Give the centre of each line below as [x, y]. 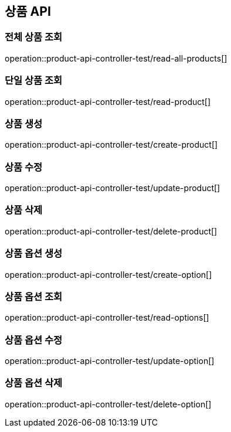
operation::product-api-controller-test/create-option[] [108, 274]
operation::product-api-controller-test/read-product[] [108, 101]
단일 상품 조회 [34, 81]
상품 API [28, 11]
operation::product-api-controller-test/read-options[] [107, 318]
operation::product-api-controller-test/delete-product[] [111, 231]
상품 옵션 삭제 [34, 383]
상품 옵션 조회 [34, 296]
